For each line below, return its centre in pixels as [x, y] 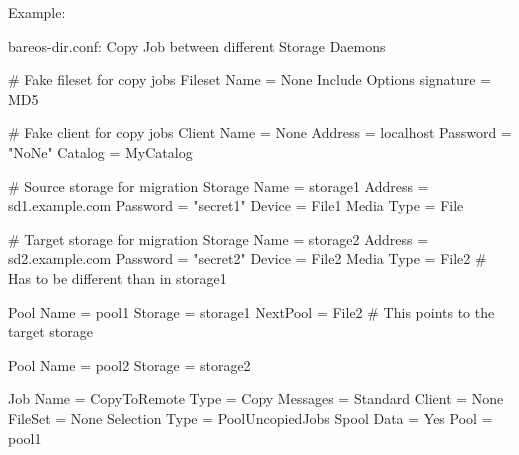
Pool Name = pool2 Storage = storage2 [129, 364]
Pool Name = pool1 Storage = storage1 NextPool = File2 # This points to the [251, 311]
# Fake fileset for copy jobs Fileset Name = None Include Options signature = [250, 79]
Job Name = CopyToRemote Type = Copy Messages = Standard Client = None [256, 398]
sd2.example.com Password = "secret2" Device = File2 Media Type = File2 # [247, 258]
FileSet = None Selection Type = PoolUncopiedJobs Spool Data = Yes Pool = [250, 417]
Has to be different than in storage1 [117, 277]
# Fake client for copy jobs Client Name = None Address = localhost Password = [260, 132]
